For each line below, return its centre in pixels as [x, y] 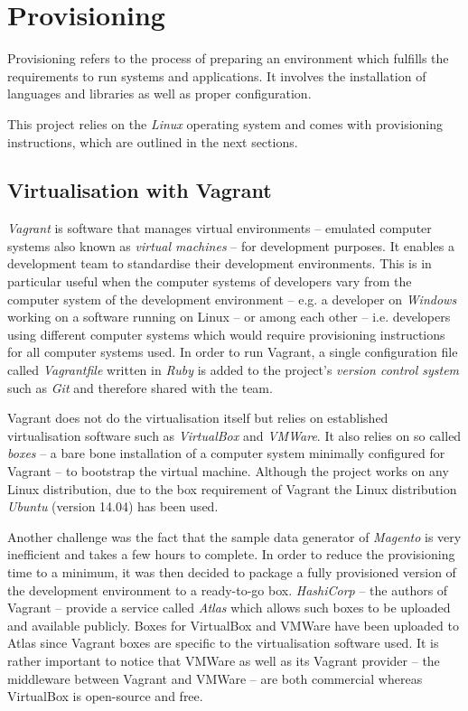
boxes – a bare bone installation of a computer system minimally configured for [226, 453]
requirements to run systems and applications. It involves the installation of [217, 75]
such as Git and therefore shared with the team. [140, 387]
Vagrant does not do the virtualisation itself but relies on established [198, 418]
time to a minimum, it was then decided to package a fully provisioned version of [232, 571]
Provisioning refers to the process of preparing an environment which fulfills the [228, 58]
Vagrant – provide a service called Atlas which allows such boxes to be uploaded [229, 608]
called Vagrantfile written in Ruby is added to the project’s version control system [234, 370]
